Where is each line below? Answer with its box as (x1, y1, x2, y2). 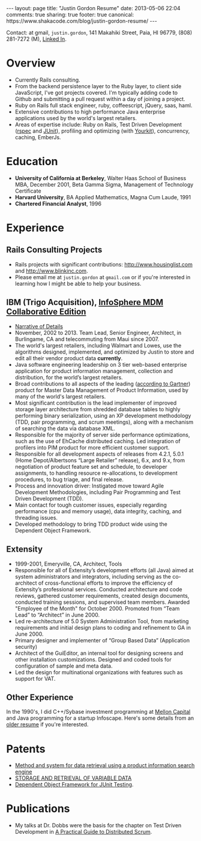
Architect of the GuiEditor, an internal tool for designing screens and (14, 650, 184, 657)
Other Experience (6, 692, 74, 702)
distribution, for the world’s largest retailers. (14, 373, 123, 381)
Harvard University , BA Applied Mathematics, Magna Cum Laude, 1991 (14, 193, 191, 200)
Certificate (14, 187, 41, 194)
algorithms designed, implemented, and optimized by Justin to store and (14, 348, 194, 355)
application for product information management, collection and (14, 367, 173, 375)
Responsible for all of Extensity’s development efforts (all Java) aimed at (14, 566, 194, 574)
